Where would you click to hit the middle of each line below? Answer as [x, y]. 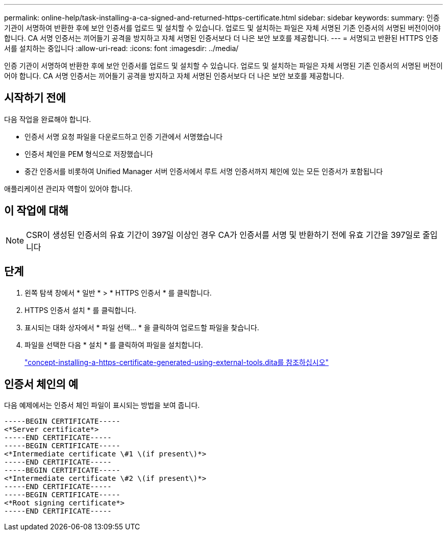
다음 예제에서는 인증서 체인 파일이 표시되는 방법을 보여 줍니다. [102, 405]
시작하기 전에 [35, 98]
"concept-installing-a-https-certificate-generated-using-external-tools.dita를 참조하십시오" [177, 362]
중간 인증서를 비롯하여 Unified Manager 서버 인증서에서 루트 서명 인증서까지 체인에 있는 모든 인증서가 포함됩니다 [204, 171]
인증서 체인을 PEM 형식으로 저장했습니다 [89, 154]
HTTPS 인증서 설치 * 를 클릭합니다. [80, 310]
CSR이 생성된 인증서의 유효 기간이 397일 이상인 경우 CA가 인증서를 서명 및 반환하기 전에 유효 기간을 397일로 [223, 235]
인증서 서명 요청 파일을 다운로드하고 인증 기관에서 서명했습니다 [124, 136]
